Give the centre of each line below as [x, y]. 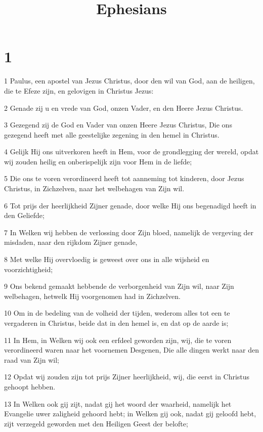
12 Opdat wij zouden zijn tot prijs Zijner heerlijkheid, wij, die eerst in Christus [127, 377]
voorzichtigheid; [29, 269]
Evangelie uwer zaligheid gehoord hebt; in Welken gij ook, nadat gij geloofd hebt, [130, 414]
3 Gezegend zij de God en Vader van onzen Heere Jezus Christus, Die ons [118, 125]
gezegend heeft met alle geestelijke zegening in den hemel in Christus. [112, 134]
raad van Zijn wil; [32, 359]
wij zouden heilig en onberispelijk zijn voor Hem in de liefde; [98, 161]
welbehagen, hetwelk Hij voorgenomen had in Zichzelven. [92, 296]
